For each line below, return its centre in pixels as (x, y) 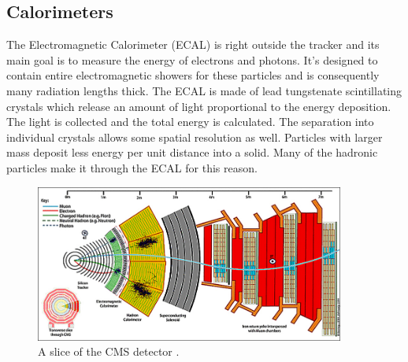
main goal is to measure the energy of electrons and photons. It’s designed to (192, 59)
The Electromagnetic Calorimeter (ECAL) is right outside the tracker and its (193, 44)
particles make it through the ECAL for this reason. (132, 167)
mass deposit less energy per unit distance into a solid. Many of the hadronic (192, 152)
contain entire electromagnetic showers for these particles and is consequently (193, 75)
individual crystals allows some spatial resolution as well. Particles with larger (195, 137)
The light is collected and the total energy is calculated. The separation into (190, 122)
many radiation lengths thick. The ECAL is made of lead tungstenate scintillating (204, 90)
